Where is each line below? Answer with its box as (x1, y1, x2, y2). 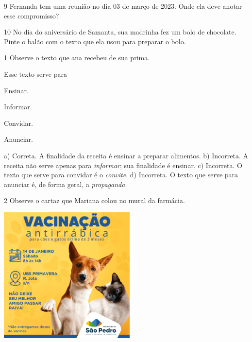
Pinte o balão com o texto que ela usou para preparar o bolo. (4, 36, 186, 46)
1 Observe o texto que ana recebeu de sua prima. (4, 52, 150, 63)
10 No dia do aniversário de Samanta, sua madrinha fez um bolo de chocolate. (4, 27, 236, 37)
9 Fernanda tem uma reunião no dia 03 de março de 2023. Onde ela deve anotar (4, 1, 242, 11)
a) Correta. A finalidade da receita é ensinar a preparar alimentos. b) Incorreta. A (4, 150, 248, 160)
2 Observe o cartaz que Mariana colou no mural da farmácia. (4, 195, 185, 205)
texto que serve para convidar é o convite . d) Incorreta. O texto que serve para (4, 170, 238, 180)
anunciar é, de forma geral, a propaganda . (4, 179, 127, 189)
